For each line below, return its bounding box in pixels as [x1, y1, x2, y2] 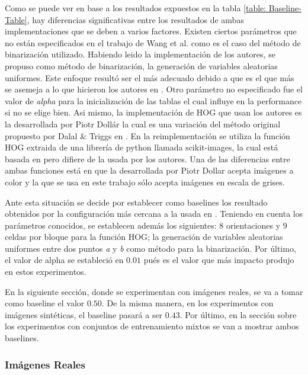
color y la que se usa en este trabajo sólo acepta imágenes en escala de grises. [5, 175, 285, 188]
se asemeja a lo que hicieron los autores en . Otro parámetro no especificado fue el [5, 83, 303, 95]
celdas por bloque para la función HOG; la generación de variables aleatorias [5, 230, 283, 243]
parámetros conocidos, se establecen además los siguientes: [5, 219, 217, 231]
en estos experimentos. [5, 265, 86, 278]
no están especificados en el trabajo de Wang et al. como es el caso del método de [5, 36, 301, 49]
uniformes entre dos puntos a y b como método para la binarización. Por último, [5, 242, 296, 254]
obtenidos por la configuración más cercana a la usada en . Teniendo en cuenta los [5, 207, 303, 220]
